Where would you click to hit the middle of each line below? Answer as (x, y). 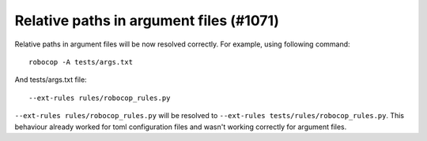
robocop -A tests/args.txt (81, 62)
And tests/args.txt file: (51, 80)
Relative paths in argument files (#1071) (147, 20)
